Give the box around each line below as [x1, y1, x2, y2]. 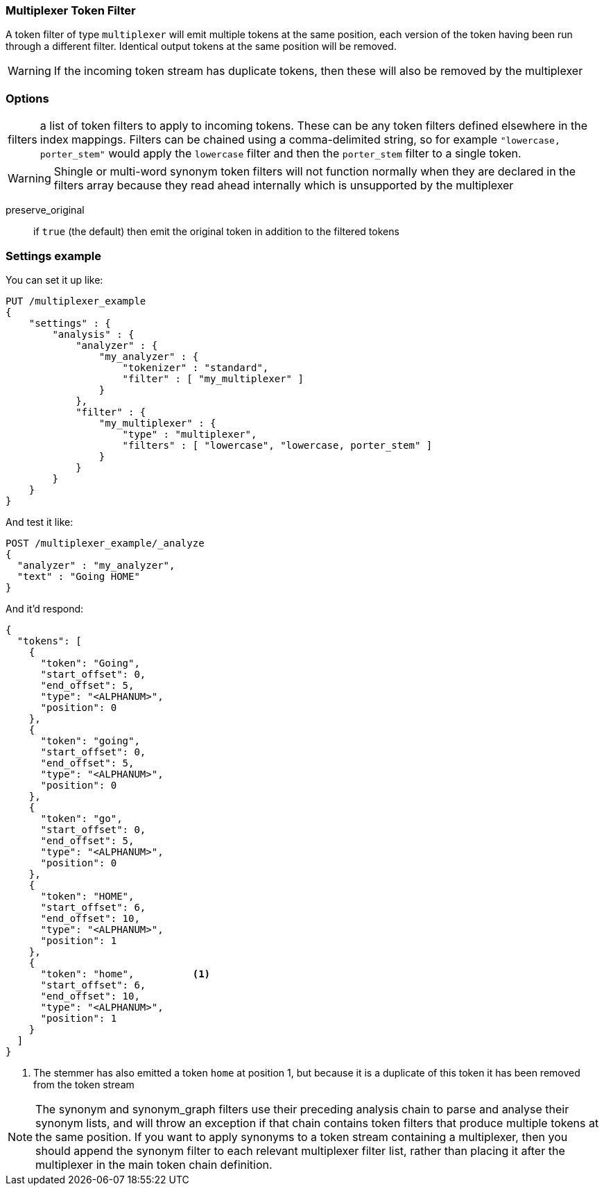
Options [6, 91, 49, 105]
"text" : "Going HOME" [17, 570, 140, 582]
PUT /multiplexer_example [6, 295, 146, 307]
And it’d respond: [6, 602, 84, 615]
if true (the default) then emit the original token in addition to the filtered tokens [33, 225, 399, 238]
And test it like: [6, 515, 74, 528]
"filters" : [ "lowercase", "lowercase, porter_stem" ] [122, 439, 433, 451]
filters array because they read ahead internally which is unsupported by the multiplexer [53, 178, 514, 193]
